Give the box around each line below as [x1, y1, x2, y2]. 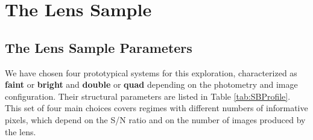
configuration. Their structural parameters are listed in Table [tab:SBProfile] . [5, 90, 291, 102]
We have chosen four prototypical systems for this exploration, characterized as [5, 66, 297, 79]
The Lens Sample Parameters [5, 38, 192, 56]
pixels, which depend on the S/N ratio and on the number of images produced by [5, 113, 306, 126]
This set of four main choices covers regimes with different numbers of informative [5, 102, 308, 114]
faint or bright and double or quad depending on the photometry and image [5, 78, 298, 91]
